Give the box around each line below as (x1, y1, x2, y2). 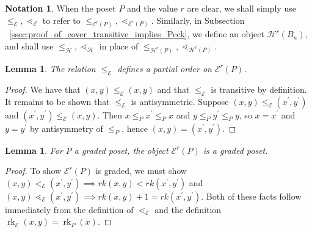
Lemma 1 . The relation (5, 62, 96, 74)
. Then (97, 108, 122, 121)
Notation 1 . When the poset (5, 2, 116, 14)
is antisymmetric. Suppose (131, 95, 229, 107)
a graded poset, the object (74, 143, 169, 156)
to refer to (42, 13, 81, 26)
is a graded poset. (203, 143, 268, 156)
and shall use (5, 40, 54, 53)
